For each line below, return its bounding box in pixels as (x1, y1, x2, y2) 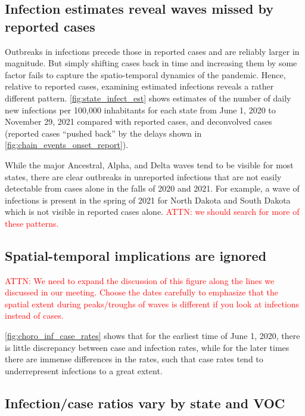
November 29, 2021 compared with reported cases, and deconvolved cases (5, 115, 272, 128)
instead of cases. (5, 309, 64, 322)
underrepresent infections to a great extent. (5, 364, 163, 377)
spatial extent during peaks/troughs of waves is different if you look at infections (5, 297, 300, 310)
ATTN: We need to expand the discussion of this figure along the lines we (5, 274, 275, 286)
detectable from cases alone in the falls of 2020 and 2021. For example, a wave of (5, 182, 300, 195)
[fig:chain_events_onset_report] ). (5, 138, 129, 151)
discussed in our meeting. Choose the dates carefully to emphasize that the (5, 286, 279, 298)
